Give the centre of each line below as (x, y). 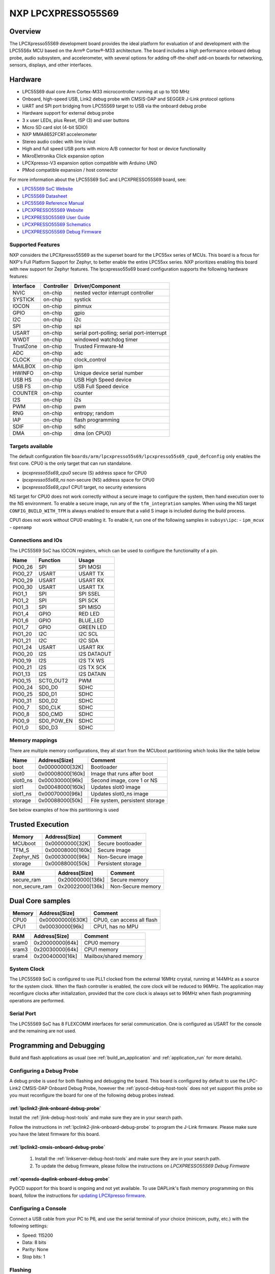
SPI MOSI (90, 567)
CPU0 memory (102, 943)
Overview (25, 31)
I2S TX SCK (92, 668)
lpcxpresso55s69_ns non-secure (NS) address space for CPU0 (88, 480)
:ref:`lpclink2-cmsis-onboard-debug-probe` (57, 1147)
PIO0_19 (22, 661)
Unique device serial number (109, 373)
